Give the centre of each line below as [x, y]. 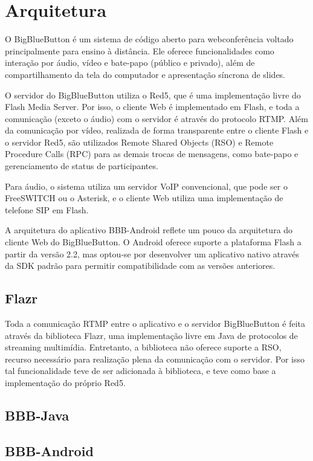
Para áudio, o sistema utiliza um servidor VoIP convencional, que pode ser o [146, 186]
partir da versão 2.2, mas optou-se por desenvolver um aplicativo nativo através [152, 253]
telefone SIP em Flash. [47, 209]
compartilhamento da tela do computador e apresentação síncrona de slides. [145, 74]
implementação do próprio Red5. [65, 382]
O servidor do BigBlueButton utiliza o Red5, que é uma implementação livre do [153, 95]
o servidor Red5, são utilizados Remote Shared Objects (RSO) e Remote [139, 142]
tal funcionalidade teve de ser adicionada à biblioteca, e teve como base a [140, 371]
